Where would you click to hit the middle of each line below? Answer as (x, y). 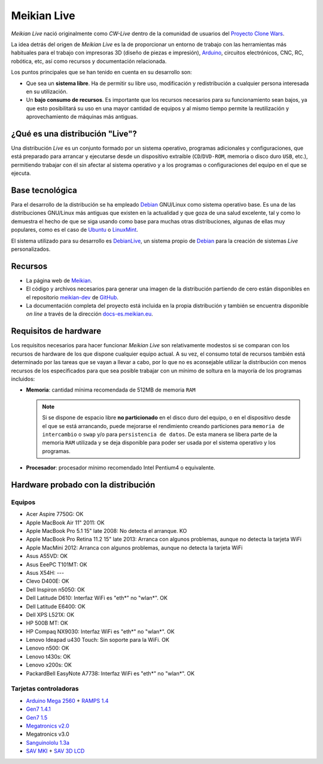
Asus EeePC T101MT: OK (57, 564)
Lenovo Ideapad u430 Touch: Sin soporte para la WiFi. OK (98, 640)
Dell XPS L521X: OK (50, 614)
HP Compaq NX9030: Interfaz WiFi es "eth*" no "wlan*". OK (100, 631)
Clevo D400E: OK (48, 581)
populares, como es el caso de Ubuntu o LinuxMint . (75, 230)
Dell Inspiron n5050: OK (55, 589)
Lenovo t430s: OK (48, 656)
